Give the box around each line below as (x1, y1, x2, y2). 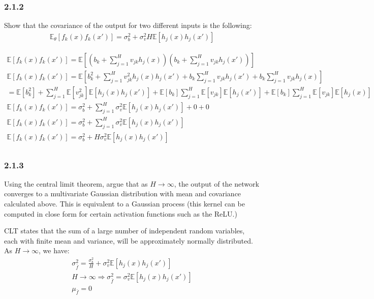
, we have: (39, 245, 70, 256)
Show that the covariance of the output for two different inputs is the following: (4, 20, 252, 31)
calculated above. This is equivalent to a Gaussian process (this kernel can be (4, 198, 245, 209)
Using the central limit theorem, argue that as (4, 178, 148, 189)
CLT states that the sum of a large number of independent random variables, (4, 225, 245, 236)
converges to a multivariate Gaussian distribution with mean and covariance (4, 188, 241, 199)
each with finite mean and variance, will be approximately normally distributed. (4, 235, 253, 246)
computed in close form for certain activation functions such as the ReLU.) (4, 208, 237, 219)
